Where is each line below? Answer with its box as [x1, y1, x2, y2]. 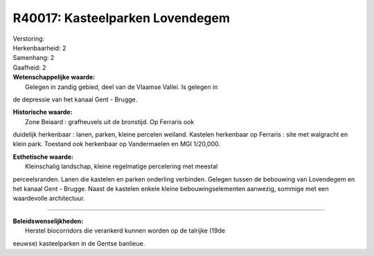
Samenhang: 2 [12, 54, 55, 62]
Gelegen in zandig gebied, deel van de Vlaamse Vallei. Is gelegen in [25, 83, 218, 91]
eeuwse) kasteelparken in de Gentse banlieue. [12, 239, 145, 248]
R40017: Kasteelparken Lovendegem [12, 10, 231, 26]
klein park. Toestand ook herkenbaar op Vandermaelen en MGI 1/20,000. [12, 140, 221, 148]
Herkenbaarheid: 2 [12, 43, 66, 52]
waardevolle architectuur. [12, 194, 86, 203]
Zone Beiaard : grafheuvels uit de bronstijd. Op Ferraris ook [25, 117, 195, 126]
